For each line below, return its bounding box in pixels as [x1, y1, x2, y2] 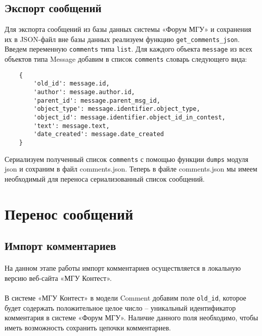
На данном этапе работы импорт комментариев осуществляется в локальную [5, 263, 241, 273]
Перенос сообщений [5, 203, 134, 224]
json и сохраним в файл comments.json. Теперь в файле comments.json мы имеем [5, 163, 257, 174]
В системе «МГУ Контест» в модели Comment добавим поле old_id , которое [5, 292, 246, 303]
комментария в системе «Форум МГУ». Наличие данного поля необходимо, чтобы [5, 312, 258, 323]
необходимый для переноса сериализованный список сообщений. [5, 173, 205, 184]
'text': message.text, [33, 122, 110, 130]
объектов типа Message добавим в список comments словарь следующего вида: [5, 54, 247, 64]
